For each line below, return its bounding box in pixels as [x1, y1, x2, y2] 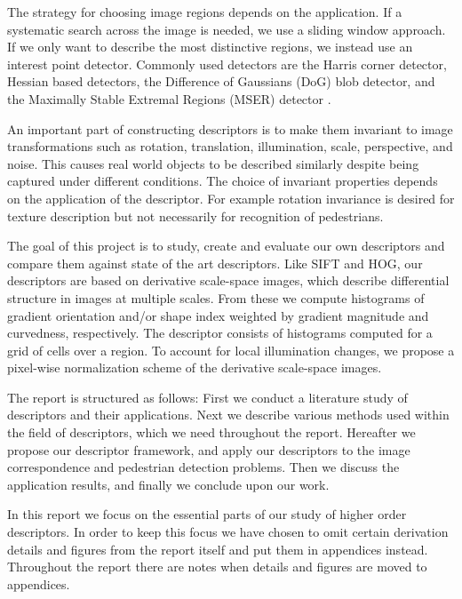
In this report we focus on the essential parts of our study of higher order [7, 505, 407, 523]
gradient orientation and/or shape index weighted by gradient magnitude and [7, 306, 429, 324]
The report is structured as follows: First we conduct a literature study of [7, 387, 408, 406]
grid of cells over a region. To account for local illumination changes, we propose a [7, 340, 455, 359]
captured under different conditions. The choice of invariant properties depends [7, 172, 438, 190]
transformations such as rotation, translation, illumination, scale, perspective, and [7, 137, 453, 156]
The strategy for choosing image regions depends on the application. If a [7, 3, 402, 20]
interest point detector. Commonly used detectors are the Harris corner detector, [7, 54, 447, 73]
